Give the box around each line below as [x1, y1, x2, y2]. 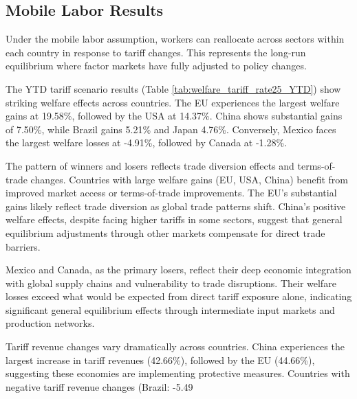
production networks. [6, 316, 95, 330]
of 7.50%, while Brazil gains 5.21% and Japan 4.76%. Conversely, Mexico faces [6, 122, 336, 136]
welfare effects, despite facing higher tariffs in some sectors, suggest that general [6, 212, 343, 227]
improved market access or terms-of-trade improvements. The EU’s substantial [6, 185, 337, 200]
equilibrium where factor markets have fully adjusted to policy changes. [6, 58, 307, 73]
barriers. [6, 239, 41, 253]
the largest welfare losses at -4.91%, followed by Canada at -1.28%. [6, 135, 288, 150]
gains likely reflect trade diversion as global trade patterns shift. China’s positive [6, 198, 346, 213]
